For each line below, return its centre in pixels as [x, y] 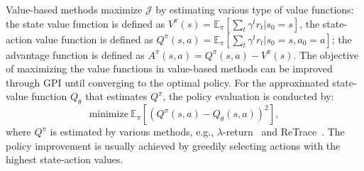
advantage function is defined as [75, 54]
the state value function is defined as [86, 23]
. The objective [326, 54]
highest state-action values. [65, 159]
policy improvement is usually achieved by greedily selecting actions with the [173, 145]
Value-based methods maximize [74, 9]
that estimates [116, 96]
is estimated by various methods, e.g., [132, 132]
